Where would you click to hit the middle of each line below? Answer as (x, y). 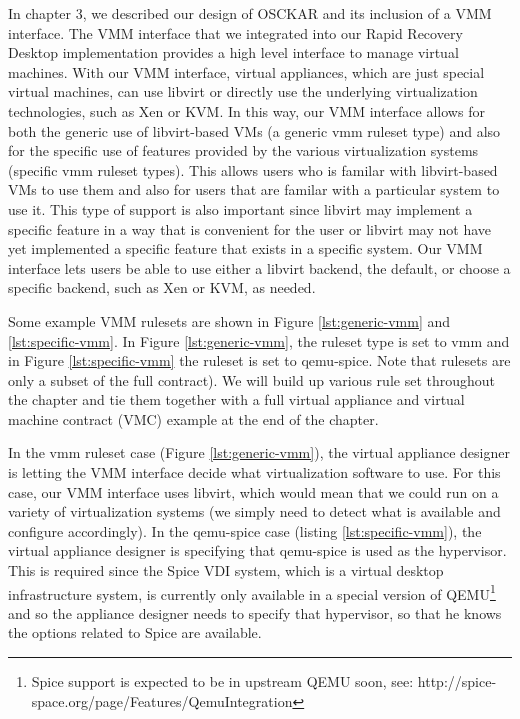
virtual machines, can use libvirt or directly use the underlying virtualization (243, 91)
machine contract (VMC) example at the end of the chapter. (193, 418)
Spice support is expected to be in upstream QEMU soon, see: (222, 681)
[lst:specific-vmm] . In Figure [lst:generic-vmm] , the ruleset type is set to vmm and (259, 340)
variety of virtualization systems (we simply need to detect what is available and (254, 511)
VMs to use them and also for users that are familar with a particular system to (254, 189)
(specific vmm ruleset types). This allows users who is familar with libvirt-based (253, 169)
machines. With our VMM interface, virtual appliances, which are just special (246, 71)
